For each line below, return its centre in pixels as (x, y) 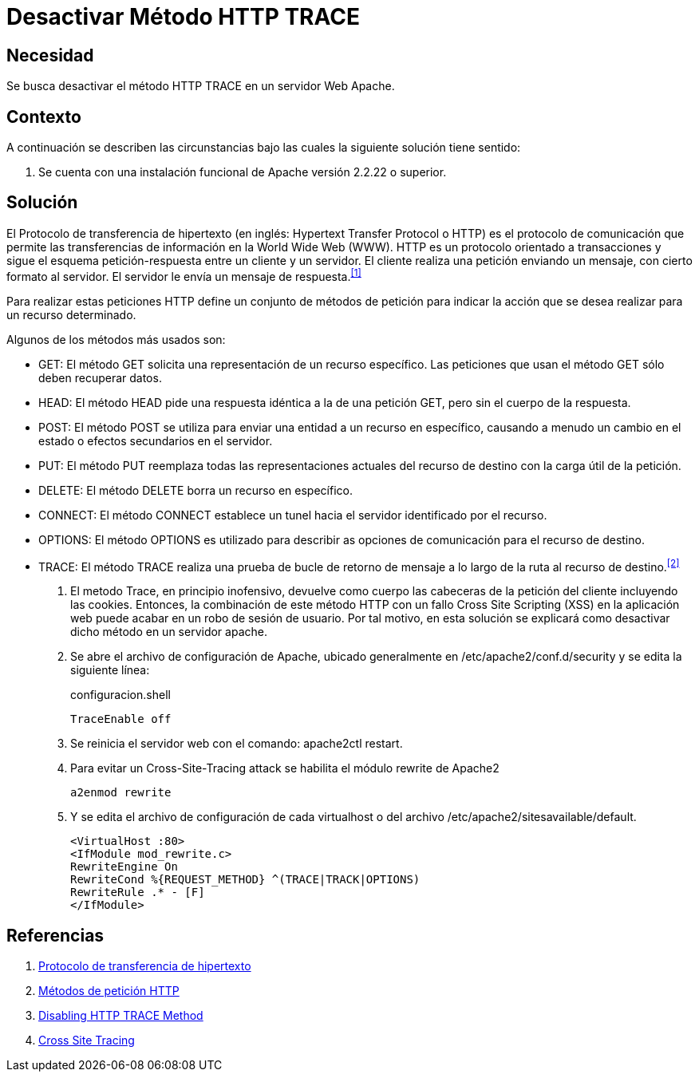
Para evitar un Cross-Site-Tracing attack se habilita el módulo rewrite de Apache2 (285, 768)
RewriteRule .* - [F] (138, 892)
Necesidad (50, 55)
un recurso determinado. (71, 314)
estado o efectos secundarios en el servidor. (156, 440)
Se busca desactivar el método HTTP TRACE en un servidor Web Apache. (201, 86)
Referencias (55, 935)
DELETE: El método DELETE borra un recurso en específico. (195, 490)
